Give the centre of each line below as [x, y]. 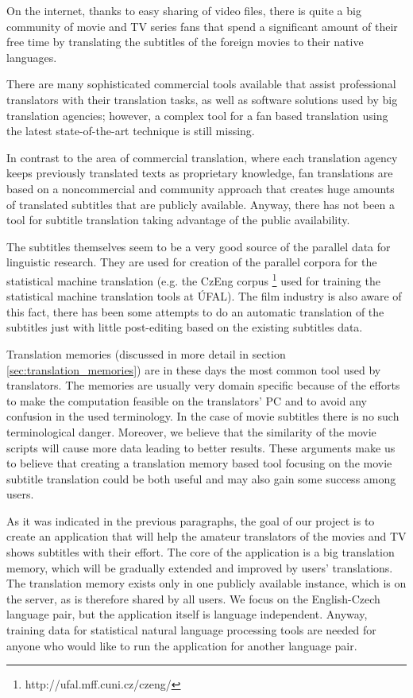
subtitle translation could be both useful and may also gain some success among [201, 478]
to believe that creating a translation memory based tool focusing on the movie [199, 463]
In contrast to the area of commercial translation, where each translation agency [202, 157]
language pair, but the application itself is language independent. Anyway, [187, 614]
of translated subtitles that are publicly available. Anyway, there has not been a [201, 204]
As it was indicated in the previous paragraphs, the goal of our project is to [191, 520]
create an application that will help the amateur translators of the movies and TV [206, 536]
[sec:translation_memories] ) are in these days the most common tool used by [194, 369]
